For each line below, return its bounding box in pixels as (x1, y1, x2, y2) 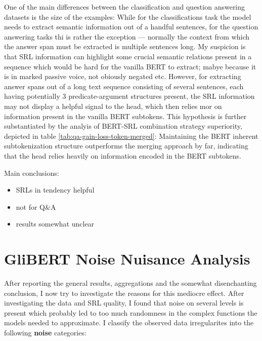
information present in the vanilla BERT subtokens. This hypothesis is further (4, 110, 247, 121)
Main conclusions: (4, 167, 59, 178)
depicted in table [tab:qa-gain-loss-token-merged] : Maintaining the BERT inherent (4, 130, 258, 141)
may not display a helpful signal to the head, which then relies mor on (4, 100, 222, 111)
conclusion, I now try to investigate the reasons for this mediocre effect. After (4, 287, 244, 298)
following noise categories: (4, 327, 86, 337)
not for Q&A (16, 201, 56, 212)
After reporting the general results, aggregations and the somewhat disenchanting (4, 278, 257, 288)
